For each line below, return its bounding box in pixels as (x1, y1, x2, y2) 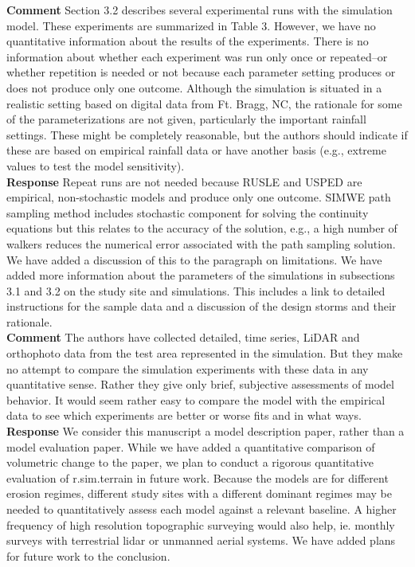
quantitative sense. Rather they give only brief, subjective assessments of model (6, 376, 394, 393)
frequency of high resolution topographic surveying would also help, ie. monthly (6, 516, 395, 533)
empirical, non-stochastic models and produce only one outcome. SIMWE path (6, 189, 391, 205)
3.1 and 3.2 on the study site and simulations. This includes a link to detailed (6, 282, 386, 299)
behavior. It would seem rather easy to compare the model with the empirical (6, 391, 386, 408)
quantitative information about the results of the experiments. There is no (6, 33, 369, 49)
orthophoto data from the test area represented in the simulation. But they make (6, 345, 403, 362)
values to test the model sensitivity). (6, 157, 185, 174)
